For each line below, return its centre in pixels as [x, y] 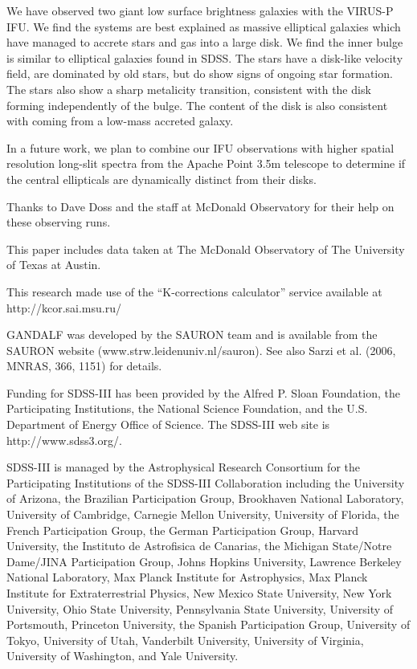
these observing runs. [59, 222]
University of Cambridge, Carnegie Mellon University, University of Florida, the [203, 514]
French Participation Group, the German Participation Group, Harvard [183, 530]
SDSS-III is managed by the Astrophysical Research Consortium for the [183, 467]
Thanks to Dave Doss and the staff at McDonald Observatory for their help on [200, 206]
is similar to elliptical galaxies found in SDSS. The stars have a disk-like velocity [205, 57]
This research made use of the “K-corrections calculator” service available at [194, 291]
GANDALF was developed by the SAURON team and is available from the [192, 334]
